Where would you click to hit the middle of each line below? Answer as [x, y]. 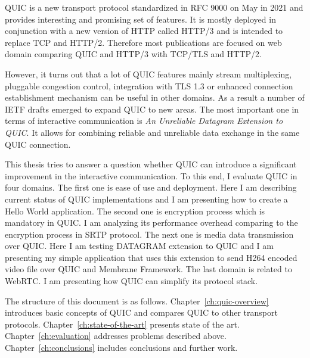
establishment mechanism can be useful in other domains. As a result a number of [155, 97]
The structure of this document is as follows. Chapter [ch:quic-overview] [137, 301]
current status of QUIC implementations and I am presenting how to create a [146, 199]
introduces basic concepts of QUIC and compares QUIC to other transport [141, 312]
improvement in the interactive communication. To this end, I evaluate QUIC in [151, 175]
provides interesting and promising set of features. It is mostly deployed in [140, 19]
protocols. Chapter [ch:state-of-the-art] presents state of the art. [122, 324]
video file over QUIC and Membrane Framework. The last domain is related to [148, 269]
